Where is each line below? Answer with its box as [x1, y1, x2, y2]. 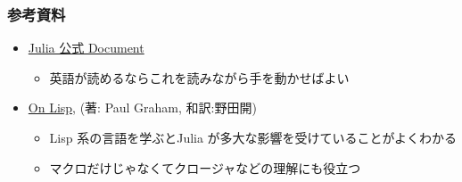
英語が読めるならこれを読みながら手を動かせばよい [49, 68, 350, 87]
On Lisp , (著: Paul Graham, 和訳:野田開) [28, 98, 257, 117]
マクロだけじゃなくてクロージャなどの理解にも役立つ [49, 158, 361, 177]
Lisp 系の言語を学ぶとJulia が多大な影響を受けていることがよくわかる [49, 128, 457, 146]
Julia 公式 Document [28, 38, 144, 57]
